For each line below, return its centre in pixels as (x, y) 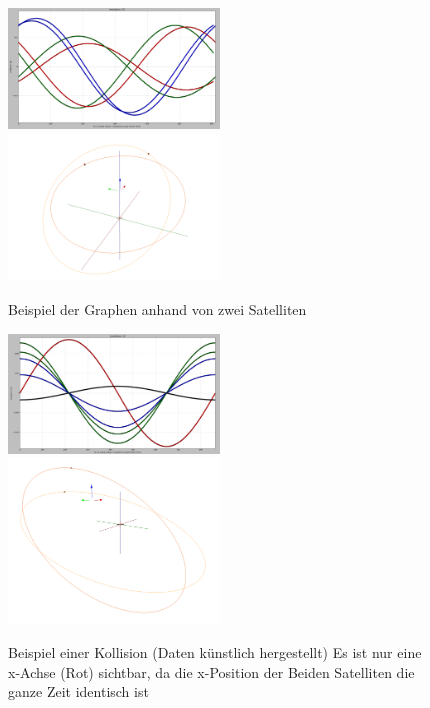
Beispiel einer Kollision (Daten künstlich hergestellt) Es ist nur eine (215, 652)
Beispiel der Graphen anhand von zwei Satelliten (157, 308)
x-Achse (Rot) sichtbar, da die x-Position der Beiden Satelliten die (211, 671)
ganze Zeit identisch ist (78, 691)
